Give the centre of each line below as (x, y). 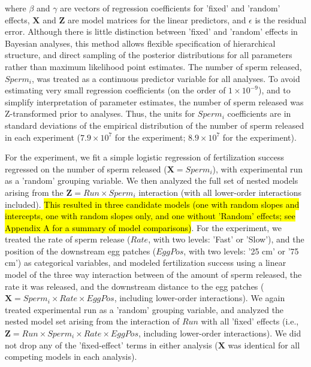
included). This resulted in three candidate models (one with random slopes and (152, 204)
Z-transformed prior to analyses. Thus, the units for (100, 113)
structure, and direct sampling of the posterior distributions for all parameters (149, 55)
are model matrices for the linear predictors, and (157, 19)
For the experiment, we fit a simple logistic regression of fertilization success (144, 157)
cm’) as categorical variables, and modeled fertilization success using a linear (146, 263)
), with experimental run (258, 169)
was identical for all (264, 345)
